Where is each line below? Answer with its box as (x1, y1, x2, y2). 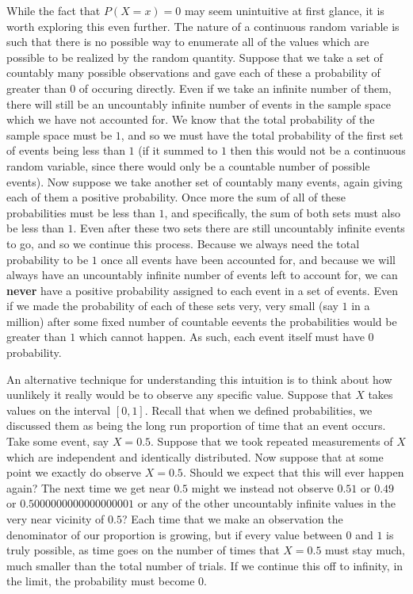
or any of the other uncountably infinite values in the (137, 495, 396, 512)
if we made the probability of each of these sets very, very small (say (6, 297, 338, 314)
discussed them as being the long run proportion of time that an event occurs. (6, 417, 386, 434)
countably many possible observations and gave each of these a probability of (6, 64, 380, 81)
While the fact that (6, 2, 101, 18)
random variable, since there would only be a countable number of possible (6, 157, 370, 174)
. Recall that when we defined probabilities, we (144, 401, 373, 418)
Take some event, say (6, 433, 109, 450)
